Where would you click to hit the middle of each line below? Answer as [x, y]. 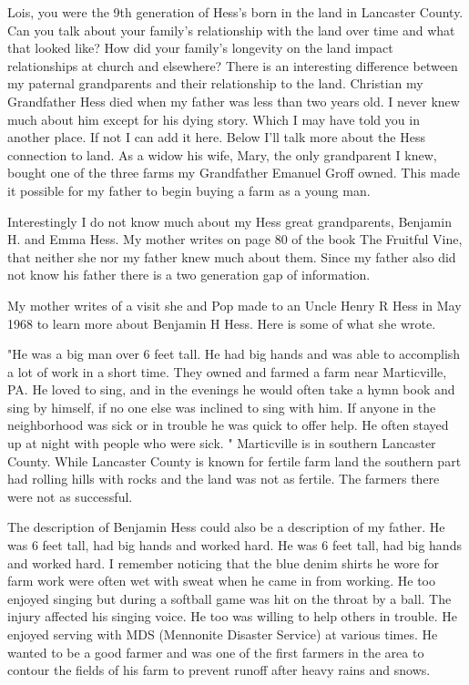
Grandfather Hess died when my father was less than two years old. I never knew [234, 101]
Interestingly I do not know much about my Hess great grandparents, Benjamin [229, 221]
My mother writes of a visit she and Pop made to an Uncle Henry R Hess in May [234, 305]
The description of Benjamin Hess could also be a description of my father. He [226, 527]
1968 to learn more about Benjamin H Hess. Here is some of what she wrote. [222, 323]
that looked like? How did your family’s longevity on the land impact [200, 48]
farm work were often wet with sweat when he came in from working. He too [221, 581]
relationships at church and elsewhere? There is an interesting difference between [233, 65]
